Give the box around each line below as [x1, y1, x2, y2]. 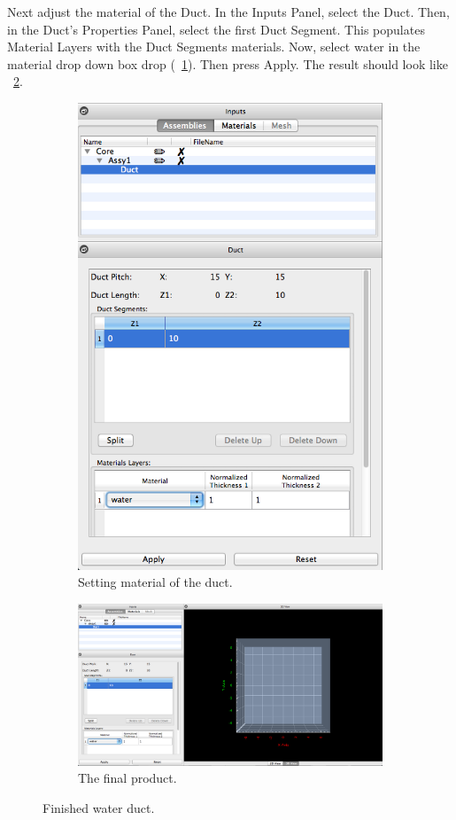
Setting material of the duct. [78, 573, 233, 591]
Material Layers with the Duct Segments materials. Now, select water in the [7, 37, 421, 56]
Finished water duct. [43, 798, 155, 816]
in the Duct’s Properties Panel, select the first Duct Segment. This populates [7, 20, 425, 38]
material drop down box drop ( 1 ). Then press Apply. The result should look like [7, 54, 448, 73]
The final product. [78, 769, 177, 787]
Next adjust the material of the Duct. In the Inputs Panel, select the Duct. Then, [7, 3, 450, 20]
